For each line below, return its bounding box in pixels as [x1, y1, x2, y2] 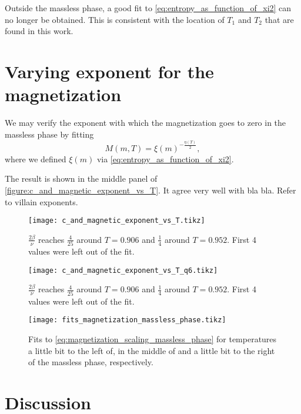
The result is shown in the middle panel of [5, 172, 158, 185]
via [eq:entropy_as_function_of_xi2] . [96, 152, 234, 165]
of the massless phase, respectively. [28, 356, 153, 368]
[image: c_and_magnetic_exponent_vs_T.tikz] [28, 216, 205, 225]
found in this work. [5, 25, 73, 37]
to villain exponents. [5, 195, 78, 208]
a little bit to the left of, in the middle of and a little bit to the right [28, 344, 275, 356]
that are [265, 13, 294, 25]
